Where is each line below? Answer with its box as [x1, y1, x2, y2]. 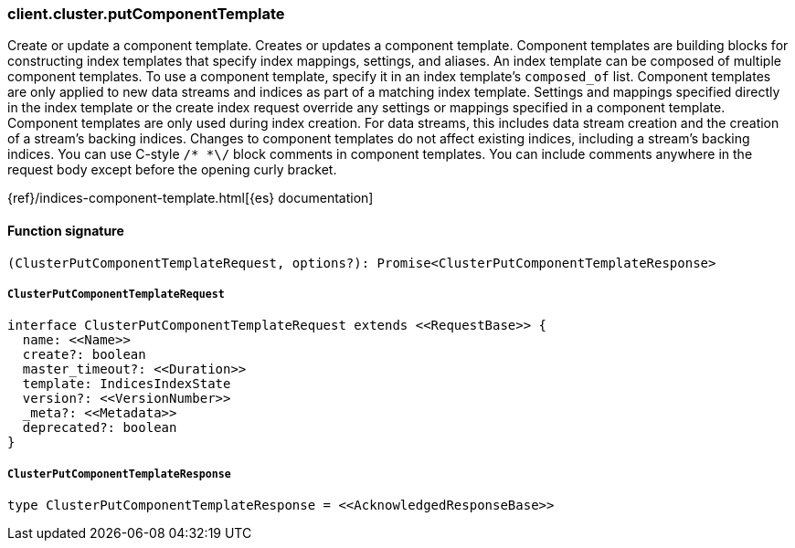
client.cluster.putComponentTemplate [7, 5, 285, 23]
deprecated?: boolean [22, 420, 177, 436]
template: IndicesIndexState [22, 376, 231, 392]
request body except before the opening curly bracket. [7, 162, 337, 178]
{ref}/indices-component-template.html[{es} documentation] [7, 190, 374, 206]
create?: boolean [22, 347, 146, 363]
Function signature [7, 222, 124, 238]
